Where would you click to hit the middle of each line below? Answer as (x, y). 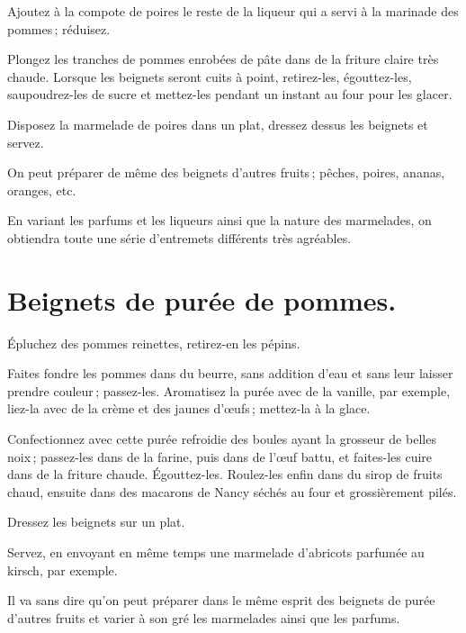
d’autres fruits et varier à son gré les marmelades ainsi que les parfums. (204, 617)
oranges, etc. (42, 190)
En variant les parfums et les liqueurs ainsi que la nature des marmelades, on (220, 220)
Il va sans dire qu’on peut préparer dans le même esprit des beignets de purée (221, 600)
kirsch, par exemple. (63, 570)
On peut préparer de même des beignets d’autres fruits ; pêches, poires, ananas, (226, 172)
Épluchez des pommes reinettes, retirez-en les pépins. (154, 343)
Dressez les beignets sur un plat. (96, 522)
